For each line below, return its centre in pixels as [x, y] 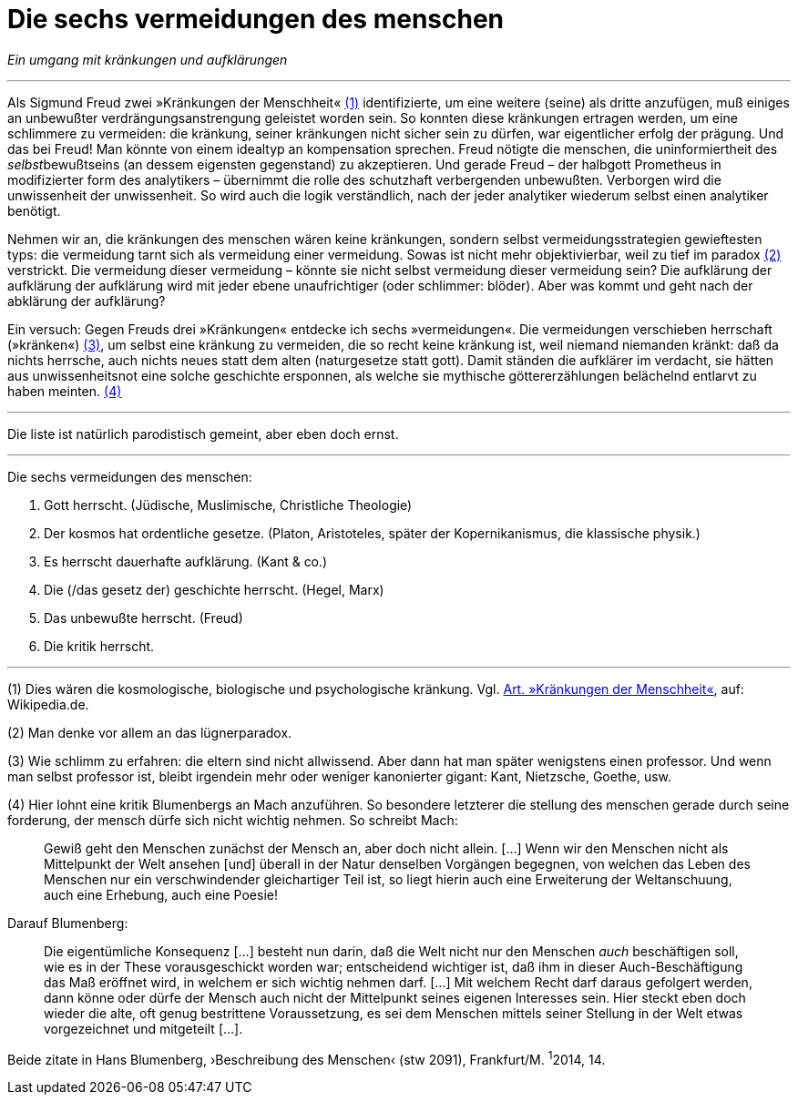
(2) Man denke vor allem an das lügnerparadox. [150, 732]
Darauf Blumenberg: [68, 923]
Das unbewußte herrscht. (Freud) [143, 617]
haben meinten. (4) [65, 391]
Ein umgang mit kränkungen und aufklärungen [148, 59]
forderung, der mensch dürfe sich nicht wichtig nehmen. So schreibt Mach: [233, 820]
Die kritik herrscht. [99, 646]
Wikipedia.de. [48, 704]
